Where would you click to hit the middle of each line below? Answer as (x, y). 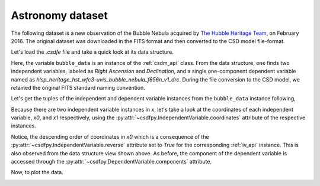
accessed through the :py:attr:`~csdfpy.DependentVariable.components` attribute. (111, 162)
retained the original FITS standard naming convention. (78, 87)
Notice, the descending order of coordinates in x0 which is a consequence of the (110, 136)
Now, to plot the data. (37, 172)
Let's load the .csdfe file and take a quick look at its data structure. (92, 52)
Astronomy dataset (59, 15)
